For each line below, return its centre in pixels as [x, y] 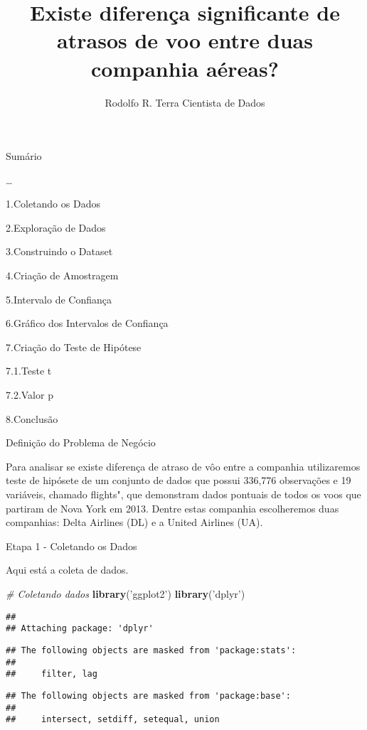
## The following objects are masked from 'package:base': [148, 696]
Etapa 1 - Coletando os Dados [71, 546]
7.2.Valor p [30, 395]
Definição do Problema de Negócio [81, 442]
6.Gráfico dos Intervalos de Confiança [87, 323]
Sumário [24, 156]
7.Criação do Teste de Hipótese [74, 347]
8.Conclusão [32, 418]
